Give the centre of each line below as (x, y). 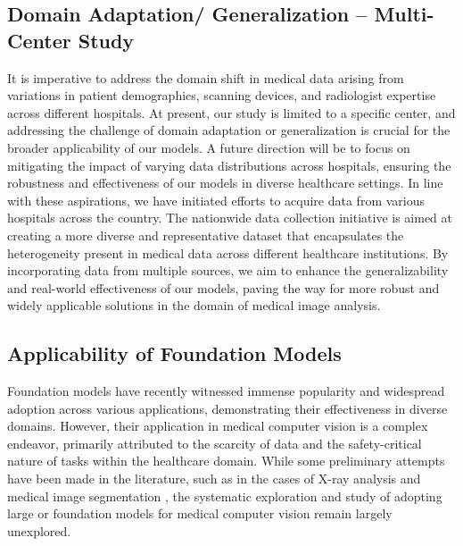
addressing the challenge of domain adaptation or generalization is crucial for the (229, 130)
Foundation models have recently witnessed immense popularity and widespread (226, 391)
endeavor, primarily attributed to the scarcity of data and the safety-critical (215, 443)
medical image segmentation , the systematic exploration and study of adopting (225, 496)
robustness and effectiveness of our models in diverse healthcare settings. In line (225, 183)
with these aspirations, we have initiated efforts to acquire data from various (216, 200)
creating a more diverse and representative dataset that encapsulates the (206, 235)
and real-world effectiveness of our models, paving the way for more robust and (223, 287)
